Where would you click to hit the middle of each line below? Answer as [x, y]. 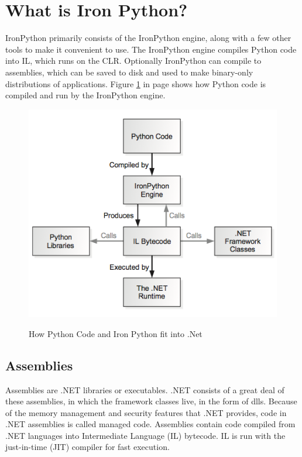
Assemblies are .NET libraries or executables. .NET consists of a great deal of [145, 389]
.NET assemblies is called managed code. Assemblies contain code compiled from [150, 424]
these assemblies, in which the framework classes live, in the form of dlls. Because [151, 401]
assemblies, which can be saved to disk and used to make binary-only [129, 72]
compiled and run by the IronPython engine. [85, 95]
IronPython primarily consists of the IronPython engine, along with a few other [148, 38]
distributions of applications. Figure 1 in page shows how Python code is [136, 83]
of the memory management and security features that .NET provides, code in [146, 412]
